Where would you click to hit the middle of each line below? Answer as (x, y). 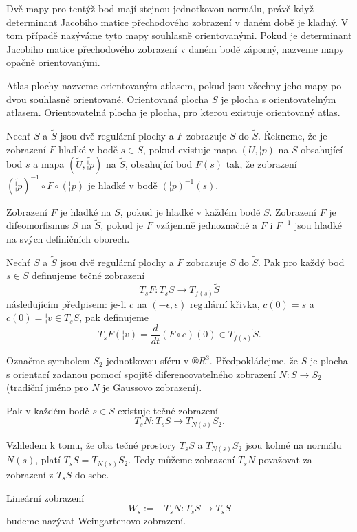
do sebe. (92, 474)
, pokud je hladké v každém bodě (190, 211)
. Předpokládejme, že (254, 361)
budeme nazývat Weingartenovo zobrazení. (96, 520)
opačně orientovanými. (53, 62)
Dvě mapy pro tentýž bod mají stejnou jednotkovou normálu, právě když (160, 8)
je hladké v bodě (122, 185)
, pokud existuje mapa (190, 149)
